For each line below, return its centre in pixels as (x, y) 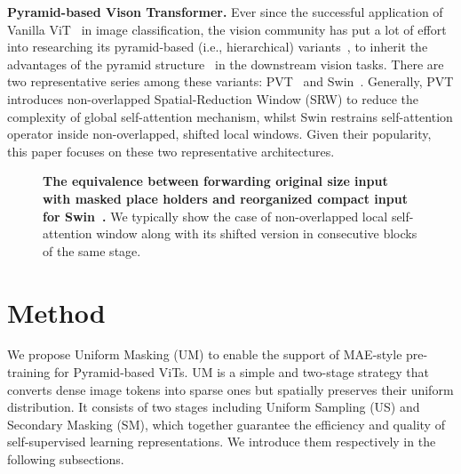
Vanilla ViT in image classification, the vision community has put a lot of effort (227, 29)
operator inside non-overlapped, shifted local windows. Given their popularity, (219, 134)
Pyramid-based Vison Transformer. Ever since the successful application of (225, 12)
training (29, 372)
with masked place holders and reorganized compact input (225, 198)
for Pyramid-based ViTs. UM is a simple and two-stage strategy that (241, 372)
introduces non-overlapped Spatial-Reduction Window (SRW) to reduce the (213, 98)
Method (56, 312)
